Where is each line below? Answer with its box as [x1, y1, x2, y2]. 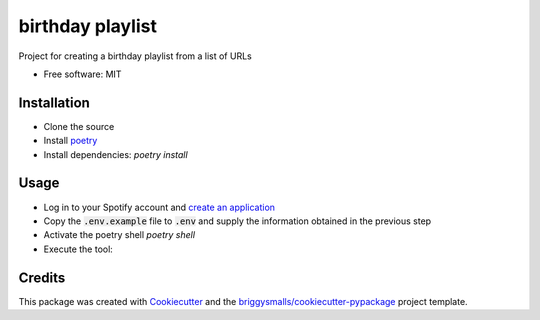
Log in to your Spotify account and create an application [43, 201, 275, 213]
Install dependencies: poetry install [43, 148, 189, 160]
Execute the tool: [43, 243, 114, 255]
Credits [18, 269, 66, 286]
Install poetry [43, 135, 98, 147]
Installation [18, 94, 90, 111]
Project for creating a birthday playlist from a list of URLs [18, 50, 252, 62]
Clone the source [43, 120, 115, 132]
